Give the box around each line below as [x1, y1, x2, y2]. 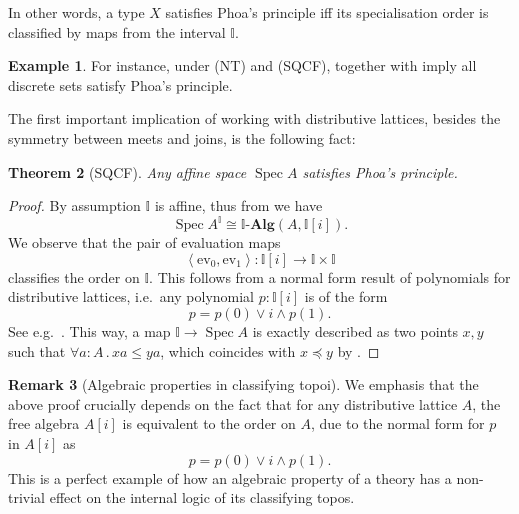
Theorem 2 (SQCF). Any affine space [8, 161, 247, 182]
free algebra [8, 413, 80, 434]
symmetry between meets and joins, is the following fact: [8, 127, 356, 148]
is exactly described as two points [252, 321, 458, 342]
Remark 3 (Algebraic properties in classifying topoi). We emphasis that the [8, 374, 479, 395]
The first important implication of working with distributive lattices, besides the [8, 108, 501, 129]
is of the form [304, 286, 388, 307]
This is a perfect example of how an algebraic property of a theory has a [8, 467, 452, 488]
